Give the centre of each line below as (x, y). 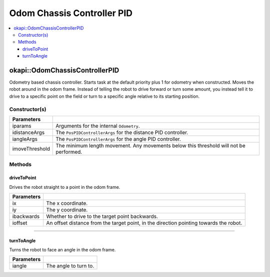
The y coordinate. (67, 209)
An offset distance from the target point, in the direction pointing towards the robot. (144, 223)
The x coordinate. (67, 203)
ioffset (20, 223)
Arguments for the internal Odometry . (98, 126)
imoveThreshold (31, 149)
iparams (22, 126)
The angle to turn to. (70, 266)
